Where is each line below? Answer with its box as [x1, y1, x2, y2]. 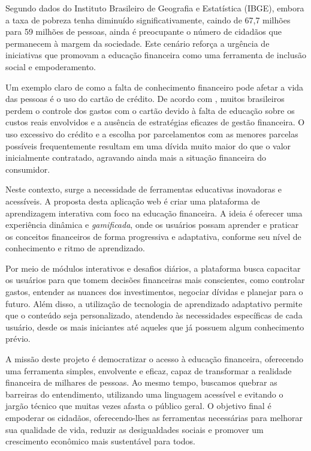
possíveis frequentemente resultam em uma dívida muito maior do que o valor [5, 139, 291, 152]
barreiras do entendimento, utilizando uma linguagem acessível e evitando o [5, 387, 283, 400]
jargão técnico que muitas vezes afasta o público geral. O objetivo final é [5, 399, 271, 412]
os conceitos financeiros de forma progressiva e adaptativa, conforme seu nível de [5, 230, 301, 242]
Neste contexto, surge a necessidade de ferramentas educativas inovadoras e [5, 183, 282, 196]
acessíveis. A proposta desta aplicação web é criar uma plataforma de [5, 194, 260, 207]
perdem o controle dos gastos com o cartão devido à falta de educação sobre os [5, 104, 295, 116]
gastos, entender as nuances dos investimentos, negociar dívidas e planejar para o [5, 285, 303, 298]
